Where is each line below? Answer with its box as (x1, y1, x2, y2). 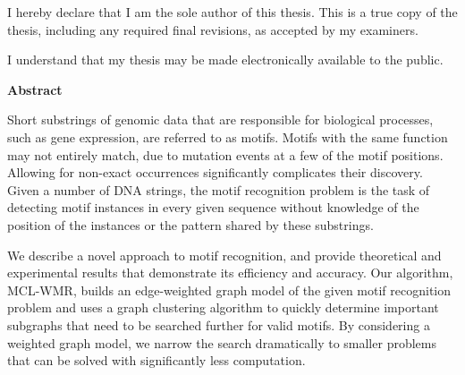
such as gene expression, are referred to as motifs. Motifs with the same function (7, 127, 448, 146)
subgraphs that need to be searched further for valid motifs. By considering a (7, 315, 430, 334)
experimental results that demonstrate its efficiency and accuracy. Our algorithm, (7, 263, 453, 282)
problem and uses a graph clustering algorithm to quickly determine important (7, 298, 439, 317)
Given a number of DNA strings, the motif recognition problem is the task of (7, 180, 430, 199)
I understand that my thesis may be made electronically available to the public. (7, 50, 444, 69)
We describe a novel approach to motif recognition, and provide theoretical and (7, 245, 442, 264)
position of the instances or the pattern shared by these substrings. (7, 215, 374, 234)
